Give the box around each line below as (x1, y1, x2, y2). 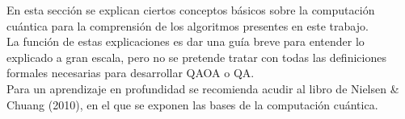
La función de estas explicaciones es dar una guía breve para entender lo (6, 33, 365, 50)
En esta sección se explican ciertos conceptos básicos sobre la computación (6, 2, 375, 18)
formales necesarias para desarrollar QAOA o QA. (6, 64, 255, 81)
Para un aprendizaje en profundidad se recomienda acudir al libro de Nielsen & (6, 80, 399, 96)
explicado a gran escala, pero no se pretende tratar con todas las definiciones (6, 48, 386, 65)
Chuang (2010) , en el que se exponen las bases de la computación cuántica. (6, 96, 378, 113)
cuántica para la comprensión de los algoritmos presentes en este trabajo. (6, 17, 369, 34)
